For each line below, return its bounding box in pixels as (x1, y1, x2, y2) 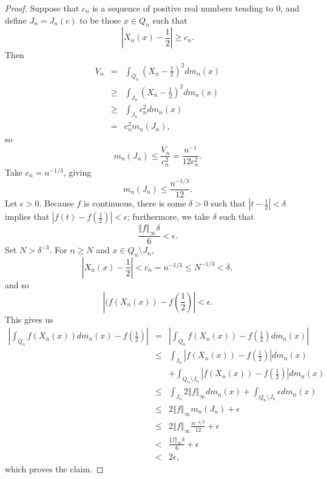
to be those (79, 13, 121, 26)
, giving (63, 165, 92, 178)
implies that (5, 210, 50, 223)
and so (5, 278, 29, 291)
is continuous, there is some (84, 197, 186, 210)
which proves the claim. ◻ (5, 462, 104, 475)
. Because (39, 197, 74, 210)
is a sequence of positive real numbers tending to (92, 2, 274, 14)
